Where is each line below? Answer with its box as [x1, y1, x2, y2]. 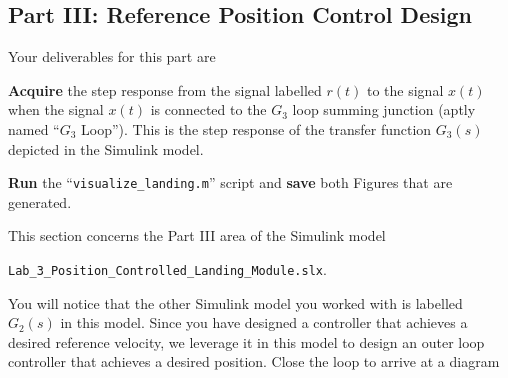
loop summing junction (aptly [292, 99, 476, 120]
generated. [8, 191, 72, 212]
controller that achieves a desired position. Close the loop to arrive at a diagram [8, 351, 500, 372]
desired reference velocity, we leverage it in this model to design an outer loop [8, 331, 485, 352]
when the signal [8, 99, 104, 120]
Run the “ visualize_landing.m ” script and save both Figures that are [8, 172, 453, 193]
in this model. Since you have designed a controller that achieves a [60, 312, 468, 333]
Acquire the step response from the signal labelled [8, 79, 322, 100]
